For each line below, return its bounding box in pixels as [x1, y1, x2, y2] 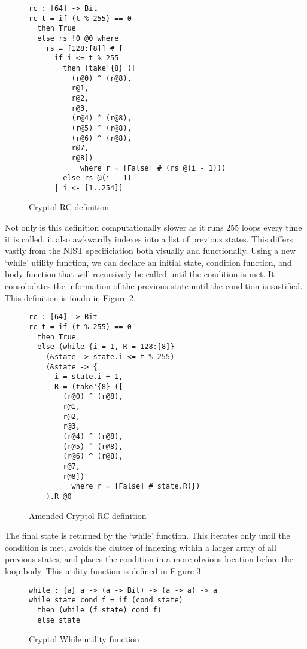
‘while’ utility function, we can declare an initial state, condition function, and [5, 256, 292, 268]
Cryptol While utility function [29, 633, 139, 645]
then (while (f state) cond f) [37, 605, 162, 614]
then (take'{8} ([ [63, 63, 136, 72]
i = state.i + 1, [54, 372, 123, 381]
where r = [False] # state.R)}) [71, 482, 200, 491]
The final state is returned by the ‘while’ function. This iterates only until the [5, 529, 290, 542]
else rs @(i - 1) [63, 174, 132, 183]
